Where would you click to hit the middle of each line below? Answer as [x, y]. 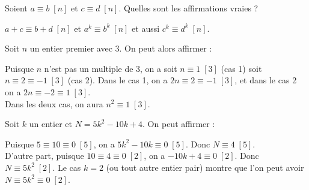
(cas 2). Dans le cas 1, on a [118, 80]
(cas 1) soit [241, 68]
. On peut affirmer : [179, 124]
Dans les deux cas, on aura [54, 103]
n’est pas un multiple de [89, 68]
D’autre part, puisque [44, 156]
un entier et [50, 124]
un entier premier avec [71, 48]
